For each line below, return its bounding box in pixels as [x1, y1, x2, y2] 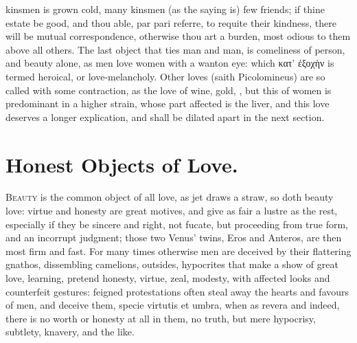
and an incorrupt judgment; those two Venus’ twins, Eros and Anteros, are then [5, 230, 342, 245]
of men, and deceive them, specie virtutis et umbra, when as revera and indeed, [5, 298, 340, 312]
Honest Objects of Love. [5, 150, 238, 178]
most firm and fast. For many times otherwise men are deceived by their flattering [5, 243, 352, 258]
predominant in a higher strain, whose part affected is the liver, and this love [5, 96, 330, 111]
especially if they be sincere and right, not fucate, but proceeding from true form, [5, 217, 348, 231]
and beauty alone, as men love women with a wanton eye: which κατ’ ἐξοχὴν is [5, 56, 334, 70]
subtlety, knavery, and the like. [5, 324, 135, 339]
